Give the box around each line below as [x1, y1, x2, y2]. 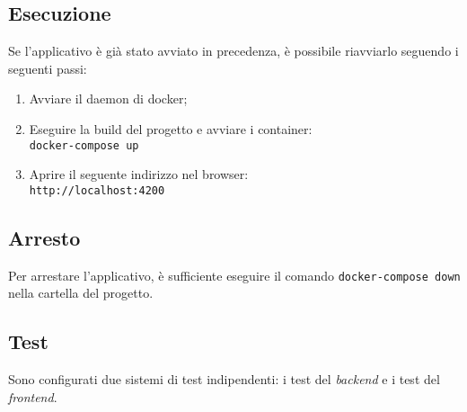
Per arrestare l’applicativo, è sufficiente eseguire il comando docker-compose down [8, 265, 461, 284]
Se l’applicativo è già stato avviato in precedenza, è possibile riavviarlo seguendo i [8, 41, 459, 60]
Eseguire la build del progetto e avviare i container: [29, 119, 313, 138]
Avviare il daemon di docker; [29, 89, 188, 108]
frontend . [8, 387, 57, 406]
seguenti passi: [8, 58, 87, 77]
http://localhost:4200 [29, 184, 165, 197]
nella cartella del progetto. [8, 283, 154, 302]
